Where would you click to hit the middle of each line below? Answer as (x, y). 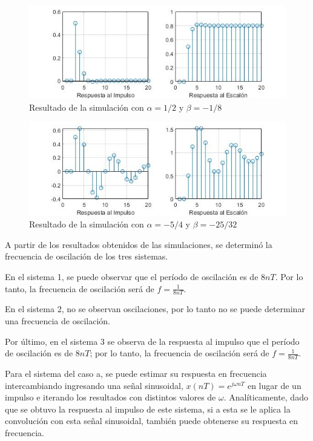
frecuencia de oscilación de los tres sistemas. (87, 256)
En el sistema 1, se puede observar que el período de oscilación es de (132, 276)
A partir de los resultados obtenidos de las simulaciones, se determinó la (139, 244)
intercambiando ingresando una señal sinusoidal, (94, 385)
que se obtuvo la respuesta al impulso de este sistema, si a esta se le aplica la (148, 409)
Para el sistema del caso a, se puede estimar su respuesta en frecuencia (136, 373)
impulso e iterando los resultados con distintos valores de (110, 397)
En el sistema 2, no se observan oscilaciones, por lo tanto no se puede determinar (155, 309)
